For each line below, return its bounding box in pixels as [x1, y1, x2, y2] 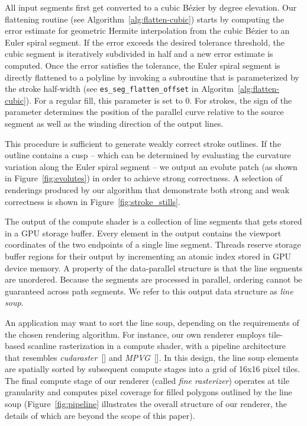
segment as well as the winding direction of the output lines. [5, 117, 224, 129]
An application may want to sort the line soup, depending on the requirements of [5, 316, 299, 328]
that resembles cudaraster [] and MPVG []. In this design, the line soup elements [5, 351, 299, 363]
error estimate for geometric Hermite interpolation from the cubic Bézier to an [5, 24, 290, 37]
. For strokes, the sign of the [189, 94, 292, 106]
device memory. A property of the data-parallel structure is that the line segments [5, 261, 303, 274]
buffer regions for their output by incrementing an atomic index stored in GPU [5, 249, 292, 262]
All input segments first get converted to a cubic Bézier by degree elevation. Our [5, 1, 297, 13]
